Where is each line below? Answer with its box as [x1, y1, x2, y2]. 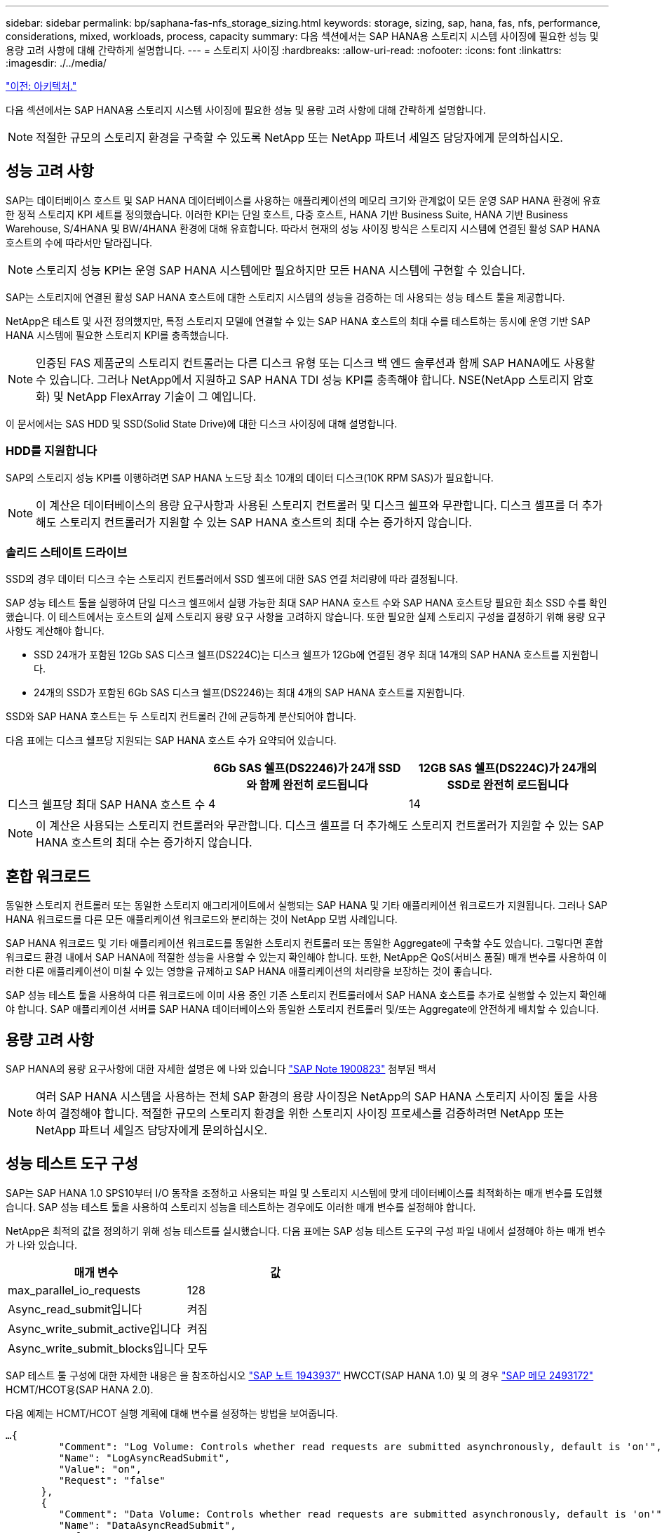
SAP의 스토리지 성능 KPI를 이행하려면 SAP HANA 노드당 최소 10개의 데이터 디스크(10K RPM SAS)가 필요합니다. [6, 471, 494, 484]
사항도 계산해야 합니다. [6, 625, 104, 637]
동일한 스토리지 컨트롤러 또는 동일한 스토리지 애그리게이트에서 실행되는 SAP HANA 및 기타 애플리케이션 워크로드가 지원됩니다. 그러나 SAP [6, 899, 607, 912]
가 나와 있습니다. [6, 1238, 78, 1251]
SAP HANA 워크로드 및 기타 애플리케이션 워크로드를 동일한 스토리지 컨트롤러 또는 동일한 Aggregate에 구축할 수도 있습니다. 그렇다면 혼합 [6, 937, 603, 950]
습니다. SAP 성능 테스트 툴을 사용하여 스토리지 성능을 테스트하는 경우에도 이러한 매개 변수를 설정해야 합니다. [6, 1200, 476, 1213]
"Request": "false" [58, 1474, 165, 1486]
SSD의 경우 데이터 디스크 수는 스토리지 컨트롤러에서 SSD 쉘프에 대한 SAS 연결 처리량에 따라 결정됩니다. [6, 573, 459, 585]
